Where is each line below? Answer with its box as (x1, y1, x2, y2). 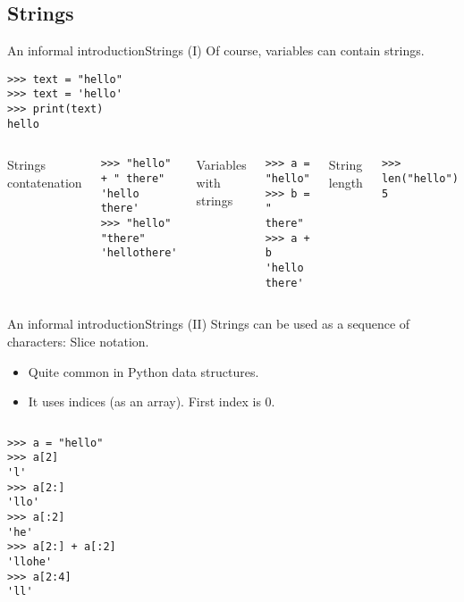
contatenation (7, 173, 82, 192)
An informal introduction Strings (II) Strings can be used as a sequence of (7, 314, 410, 333)
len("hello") (381, 172, 459, 186)
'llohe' (7, 555, 53, 568)
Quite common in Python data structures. (28, 362, 259, 380)
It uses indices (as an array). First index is (28, 392, 261, 411)
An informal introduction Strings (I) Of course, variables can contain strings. (7, 41, 425, 60)
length (328, 173, 363, 192)
